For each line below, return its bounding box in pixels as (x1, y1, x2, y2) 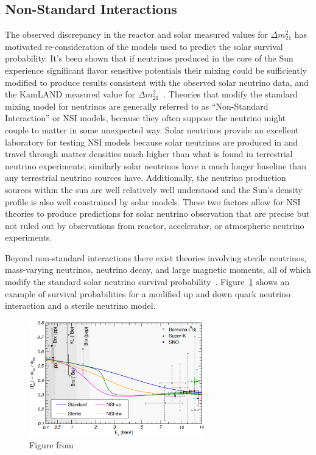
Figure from (29, 439, 74, 451)
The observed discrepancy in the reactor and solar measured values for (5, 28, 268, 41)
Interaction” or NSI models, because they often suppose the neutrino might (5, 111, 286, 124)
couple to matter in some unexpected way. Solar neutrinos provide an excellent (5, 123, 299, 136)
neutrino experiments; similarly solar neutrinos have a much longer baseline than (5, 159, 306, 172)
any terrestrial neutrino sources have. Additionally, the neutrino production (5, 171, 286, 184)
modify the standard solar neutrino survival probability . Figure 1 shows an (5, 275, 290, 288)
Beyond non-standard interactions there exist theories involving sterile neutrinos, (5, 251, 307, 264)
